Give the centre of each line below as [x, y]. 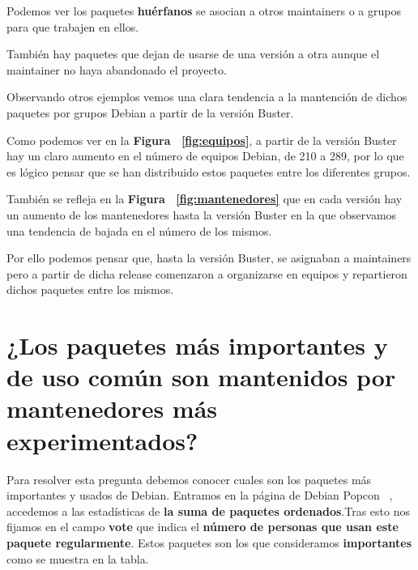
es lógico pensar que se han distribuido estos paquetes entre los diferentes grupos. [209, 171]
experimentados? [102, 440]
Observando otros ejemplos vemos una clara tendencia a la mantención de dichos [207, 97]
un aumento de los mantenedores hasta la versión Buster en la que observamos [202, 214]
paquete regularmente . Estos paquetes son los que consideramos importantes [209, 542]
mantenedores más [112, 408]
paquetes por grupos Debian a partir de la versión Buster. [150, 112]
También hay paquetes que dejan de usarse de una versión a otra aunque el [193, 54]
